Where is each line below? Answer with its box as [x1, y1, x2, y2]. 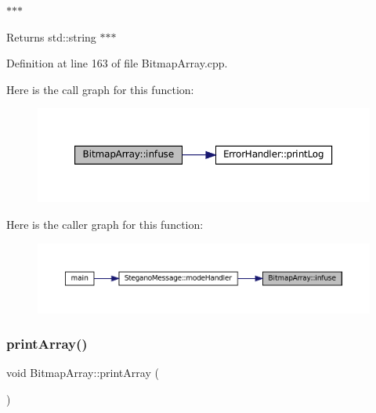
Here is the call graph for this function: [6, 81, 194, 97]
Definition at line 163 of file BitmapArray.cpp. [6, 55, 228, 71]
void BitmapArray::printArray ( [6, 364, 159, 381]
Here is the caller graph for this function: [6, 216, 204, 233]
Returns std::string [6, 28, 96, 45]
